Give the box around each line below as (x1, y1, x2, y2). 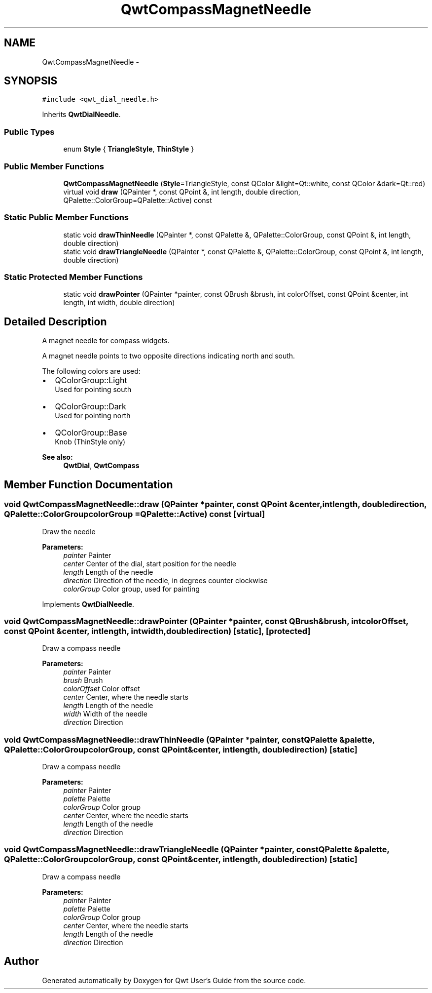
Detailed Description (4, 315, 107, 328)
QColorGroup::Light (55, 375, 127, 386)
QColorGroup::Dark (55, 401, 126, 412)
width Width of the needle (63, 710, 147, 718)
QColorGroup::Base (55, 428, 127, 438)
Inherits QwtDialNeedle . (42, 110, 121, 119)
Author (4, 955, 39, 968)
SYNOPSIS (4, 75, 58, 87)
